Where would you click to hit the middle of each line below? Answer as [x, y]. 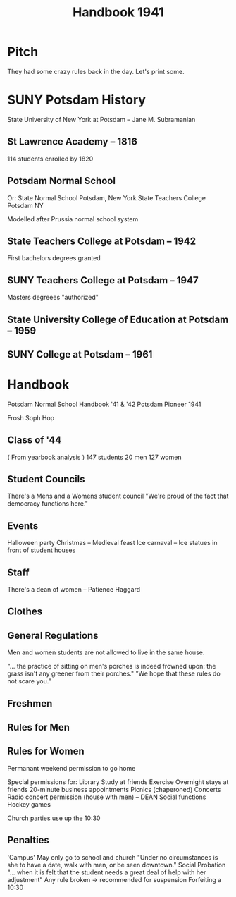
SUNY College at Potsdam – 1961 [80, 354]
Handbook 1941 [118, 12]
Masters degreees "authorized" [53, 298]
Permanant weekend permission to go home [72, 768]
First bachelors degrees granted [54, 258]
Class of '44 [35, 440]
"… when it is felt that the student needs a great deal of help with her [107, 872]
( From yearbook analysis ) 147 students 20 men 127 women [94, 457]
